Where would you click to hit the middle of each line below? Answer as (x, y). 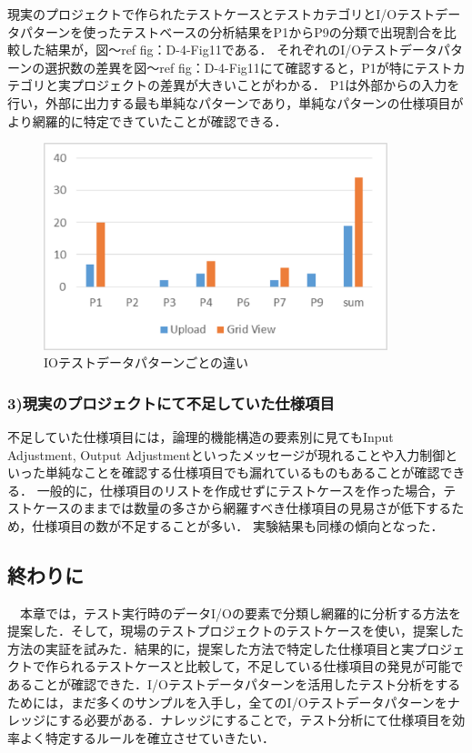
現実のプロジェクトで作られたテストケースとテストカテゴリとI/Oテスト (221, 14)
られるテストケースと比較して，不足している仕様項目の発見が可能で (261, 666)
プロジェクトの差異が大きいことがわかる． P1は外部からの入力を (265, 85)
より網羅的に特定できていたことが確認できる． (147, 120)
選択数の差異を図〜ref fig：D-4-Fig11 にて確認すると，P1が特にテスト (249, 67)
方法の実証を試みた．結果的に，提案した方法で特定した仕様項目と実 (211, 648)
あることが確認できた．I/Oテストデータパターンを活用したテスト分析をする (234, 684)
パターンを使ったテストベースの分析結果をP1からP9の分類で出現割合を (231, 31)
